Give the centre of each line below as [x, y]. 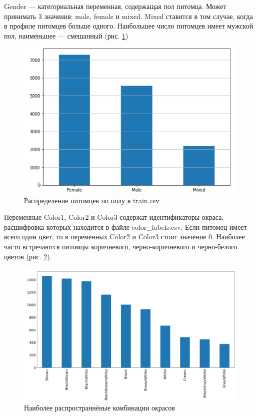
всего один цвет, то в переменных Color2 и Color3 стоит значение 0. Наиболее [124, 237]
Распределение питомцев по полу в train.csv [92, 200]
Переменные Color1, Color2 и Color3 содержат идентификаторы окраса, [114, 217]
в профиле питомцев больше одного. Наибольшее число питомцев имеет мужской [129, 26]
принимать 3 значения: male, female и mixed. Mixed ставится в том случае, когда [128, 16]
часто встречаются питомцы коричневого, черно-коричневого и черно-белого [121, 247]
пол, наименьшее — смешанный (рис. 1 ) [66, 35]
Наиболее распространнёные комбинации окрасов [99, 408]
